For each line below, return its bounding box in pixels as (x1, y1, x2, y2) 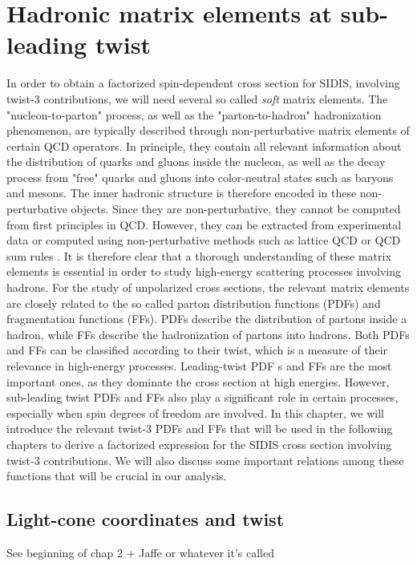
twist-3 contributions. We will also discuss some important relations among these (6, 451, 404, 468)
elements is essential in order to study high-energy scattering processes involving (6, 263, 402, 280)
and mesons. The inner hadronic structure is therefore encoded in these (6, 184, 357, 201)
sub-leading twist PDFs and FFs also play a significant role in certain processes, (6, 389, 399, 406)
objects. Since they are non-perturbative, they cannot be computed (71, 200, 401, 217)
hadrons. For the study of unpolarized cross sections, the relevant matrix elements (6, 279, 410, 296)
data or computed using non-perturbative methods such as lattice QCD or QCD (6, 232, 401, 249)
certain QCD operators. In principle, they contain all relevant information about (6, 137, 402, 154)
